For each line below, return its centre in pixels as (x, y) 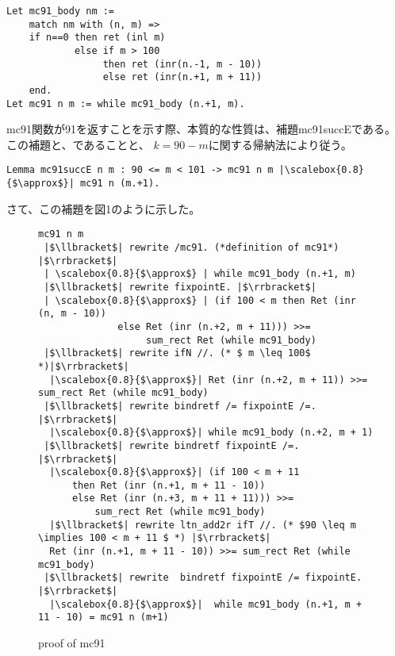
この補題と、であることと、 (78, 144)
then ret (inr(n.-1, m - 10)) (182, 64)
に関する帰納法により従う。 (280, 144)
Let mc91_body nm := (61, 11)
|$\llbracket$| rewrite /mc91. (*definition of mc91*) (192, 247)
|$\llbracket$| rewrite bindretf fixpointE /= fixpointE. (203, 578)
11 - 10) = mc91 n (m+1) (104, 618)
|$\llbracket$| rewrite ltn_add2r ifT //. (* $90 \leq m (203, 525)
